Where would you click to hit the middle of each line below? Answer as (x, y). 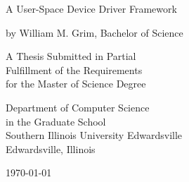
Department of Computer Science (78, 107)
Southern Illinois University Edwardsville (94, 135)
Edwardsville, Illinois (51, 148)
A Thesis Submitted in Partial (71, 56)
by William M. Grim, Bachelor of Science (94, 32)
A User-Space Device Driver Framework (91, 8)
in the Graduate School (56, 121)
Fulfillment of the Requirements (74, 69)
